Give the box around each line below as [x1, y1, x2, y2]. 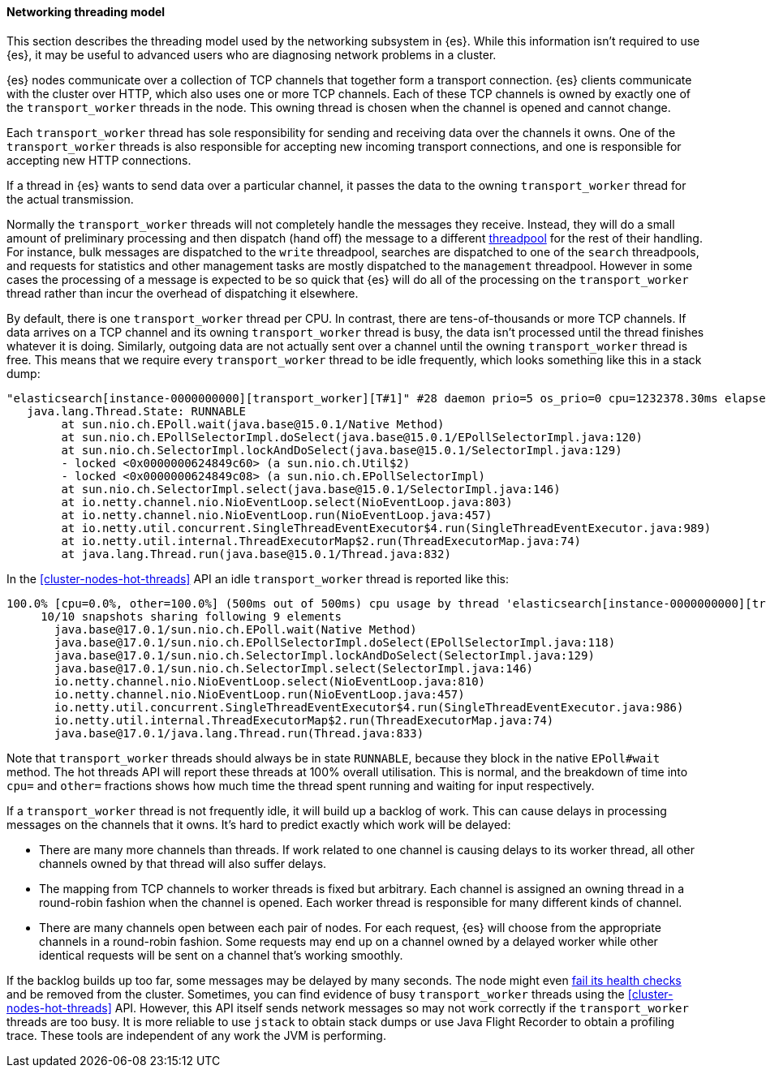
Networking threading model [6, 5, 166, 19]
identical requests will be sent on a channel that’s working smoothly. [39, 947, 403, 962]
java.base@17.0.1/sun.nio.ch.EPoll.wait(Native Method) [54, 622, 417, 636]
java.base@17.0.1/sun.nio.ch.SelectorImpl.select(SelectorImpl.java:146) [54, 661, 534, 675]
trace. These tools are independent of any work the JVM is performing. [6, 1028, 386, 1042]
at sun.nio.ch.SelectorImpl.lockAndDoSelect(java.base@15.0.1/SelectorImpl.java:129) [61, 443, 622, 457]
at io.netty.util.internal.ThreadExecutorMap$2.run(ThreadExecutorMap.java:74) [61, 534, 582, 548]
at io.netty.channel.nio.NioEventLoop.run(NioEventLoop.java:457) [61, 508, 493, 522]
